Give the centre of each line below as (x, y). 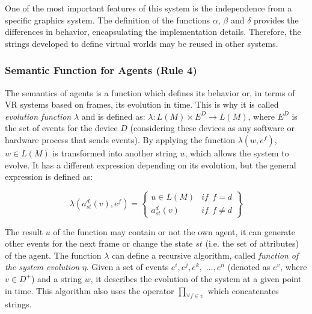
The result (24, 231)
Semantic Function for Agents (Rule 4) (101, 70)
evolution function (38, 116)
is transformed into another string (115, 152)
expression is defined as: (49, 177)
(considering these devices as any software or (212, 128)
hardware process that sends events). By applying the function (120, 139)
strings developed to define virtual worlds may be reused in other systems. (142, 43)
